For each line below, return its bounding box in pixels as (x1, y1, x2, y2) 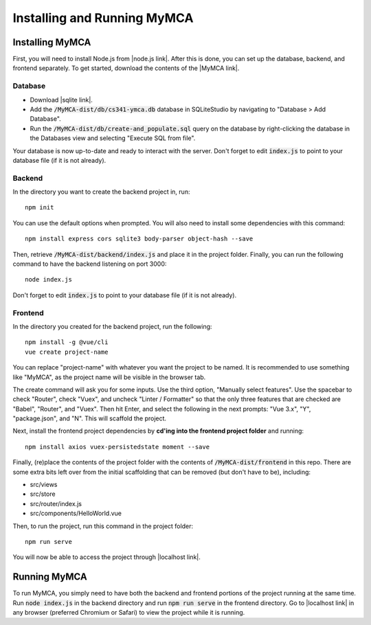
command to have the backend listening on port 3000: (12, 260, 167, 268)
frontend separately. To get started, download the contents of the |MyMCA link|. (12, 64, 240, 72)
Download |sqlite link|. (30, 95, 93, 104)
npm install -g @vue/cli (25, 339, 109, 346)
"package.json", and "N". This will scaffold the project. (12, 414, 167, 422)
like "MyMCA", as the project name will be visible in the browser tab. (12, 373, 206, 381)
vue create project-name (25, 348, 109, 356)
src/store (30, 490, 56, 498)
